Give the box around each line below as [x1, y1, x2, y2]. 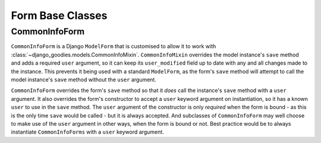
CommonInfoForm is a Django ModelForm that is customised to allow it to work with [11, 43, 216, 50]
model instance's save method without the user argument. [11, 76, 157, 83]
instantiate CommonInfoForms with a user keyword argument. [11, 128, 165, 136]
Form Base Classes [11, 9, 108, 22]
